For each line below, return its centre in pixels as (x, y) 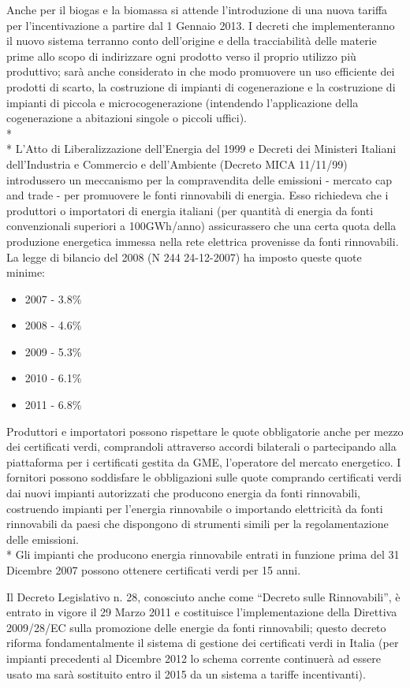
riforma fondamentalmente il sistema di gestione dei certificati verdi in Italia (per (203, 643)
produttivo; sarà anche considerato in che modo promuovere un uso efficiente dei (201, 71)
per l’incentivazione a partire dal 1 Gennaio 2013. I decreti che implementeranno (201, 25)
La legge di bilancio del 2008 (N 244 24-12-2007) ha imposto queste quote (184, 257)
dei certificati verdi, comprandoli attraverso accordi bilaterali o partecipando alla (201, 446)
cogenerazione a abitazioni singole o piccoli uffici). (127, 118)
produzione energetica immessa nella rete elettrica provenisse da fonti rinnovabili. (203, 241)
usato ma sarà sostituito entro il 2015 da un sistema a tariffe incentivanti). (186, 673)
